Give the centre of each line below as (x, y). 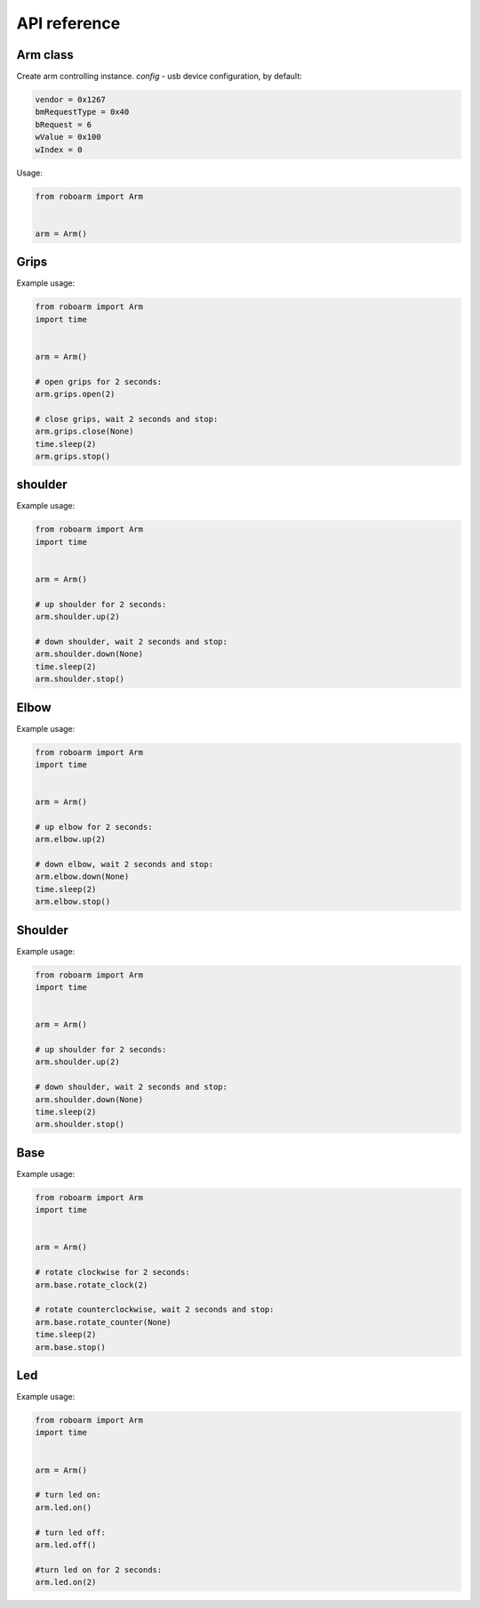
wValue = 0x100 (68, 137)
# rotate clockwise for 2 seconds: (112, 1272)
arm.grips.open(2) (75, 394)
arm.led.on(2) (66, 1582)
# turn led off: (71, 1532)
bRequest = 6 (64, 124)
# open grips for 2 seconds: (99, 382)
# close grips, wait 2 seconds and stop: (127, 419)
